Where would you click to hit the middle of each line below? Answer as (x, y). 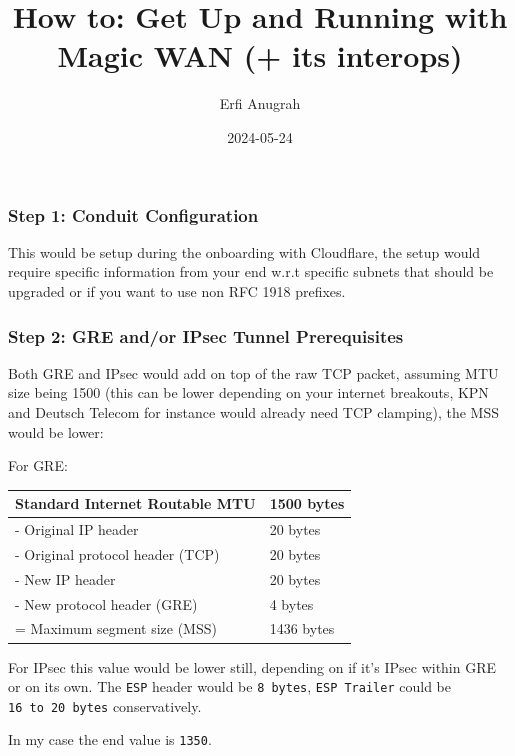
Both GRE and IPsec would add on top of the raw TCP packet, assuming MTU (253, 372)
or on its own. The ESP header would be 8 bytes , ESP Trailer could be (229, 686)
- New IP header (65, 578)
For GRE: (38, 465)
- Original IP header (77, 529)
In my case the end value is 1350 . (110, 739)
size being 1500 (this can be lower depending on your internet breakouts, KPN (248, 392)
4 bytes (291, 603)
